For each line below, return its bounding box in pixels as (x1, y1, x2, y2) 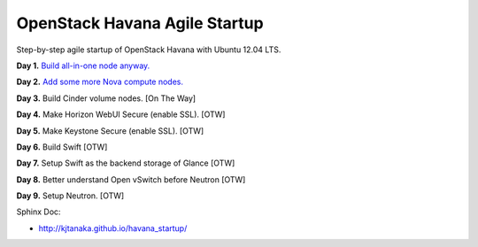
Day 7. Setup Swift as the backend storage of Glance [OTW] (16, 158, 235, 168)
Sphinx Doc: (16, 206, 61, 217)
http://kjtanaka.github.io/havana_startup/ (38, 222, 188, 234)
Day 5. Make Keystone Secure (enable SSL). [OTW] (16, 125, 204, 136)
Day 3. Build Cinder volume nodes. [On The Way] (16, 93, 197, 104)
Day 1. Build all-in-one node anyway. (16, 60, 150, 71)
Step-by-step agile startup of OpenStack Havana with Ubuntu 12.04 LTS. (16, 44, 281, 55)
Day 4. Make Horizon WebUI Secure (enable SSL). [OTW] (16, 109, 226, 120)
